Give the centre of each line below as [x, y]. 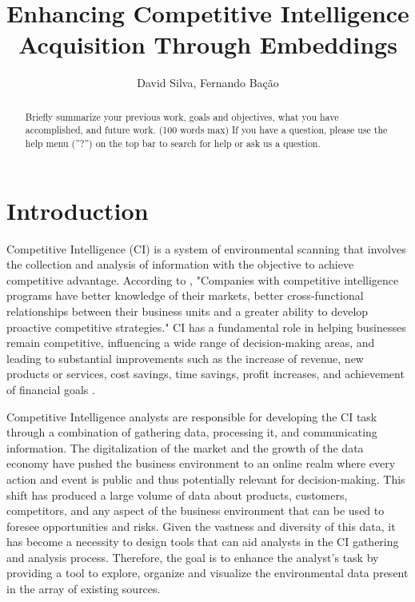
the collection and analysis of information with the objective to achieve [180, 264]
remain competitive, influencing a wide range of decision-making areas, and [191, 343]
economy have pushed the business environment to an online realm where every [201, 463]
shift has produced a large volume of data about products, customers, [177, 494]
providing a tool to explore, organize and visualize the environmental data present [207, 573]
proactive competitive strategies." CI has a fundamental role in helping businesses [206, 327]
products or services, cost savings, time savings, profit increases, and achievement [206, 374]
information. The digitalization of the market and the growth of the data [185, 447]
